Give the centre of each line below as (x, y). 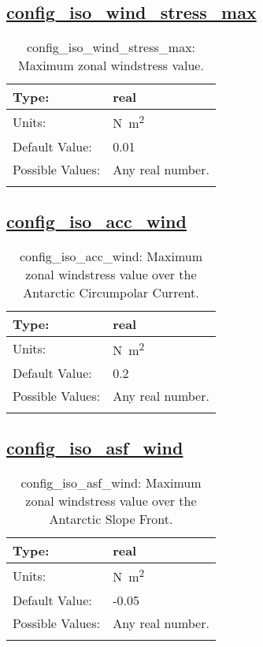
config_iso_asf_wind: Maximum (111, 483)
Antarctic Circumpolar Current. (111, 292)
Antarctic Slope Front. (111, 519)
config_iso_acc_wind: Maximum (111, 256)
